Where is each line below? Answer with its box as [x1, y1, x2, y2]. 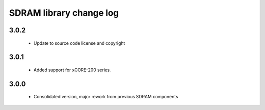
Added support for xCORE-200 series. [33, 67, 111, 73]
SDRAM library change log [9, 7, 119, 18]
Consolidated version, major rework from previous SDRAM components [33, 94, 179, 100]
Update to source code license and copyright [33, 40, 125, 46]
